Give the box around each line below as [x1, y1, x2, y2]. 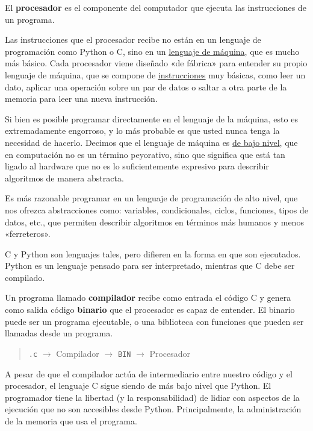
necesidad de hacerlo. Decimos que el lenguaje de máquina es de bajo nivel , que [5, 136, 298, 148]
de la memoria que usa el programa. [5, 414, 137, 427]
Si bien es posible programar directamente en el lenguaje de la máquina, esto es [5, 112, 298, 125]
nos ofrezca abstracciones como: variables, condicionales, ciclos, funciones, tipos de [5, 203, 308, 216]
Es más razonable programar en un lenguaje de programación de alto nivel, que [5, 192, 298, 204]
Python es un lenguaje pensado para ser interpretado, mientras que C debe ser [5, 259, 295, 272]
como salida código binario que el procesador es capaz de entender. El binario [5, 303, 295, 316]
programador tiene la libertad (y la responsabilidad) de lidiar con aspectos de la [5, 391, 300, 403]
